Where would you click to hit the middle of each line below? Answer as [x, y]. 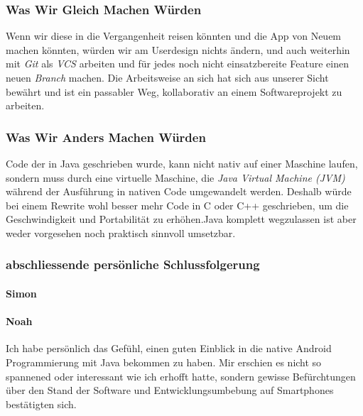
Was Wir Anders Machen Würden [106, 137]
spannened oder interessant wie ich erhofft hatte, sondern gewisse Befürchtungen [181, 376]
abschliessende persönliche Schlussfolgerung [133, 264]
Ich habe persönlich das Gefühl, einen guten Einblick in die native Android [169, 348]
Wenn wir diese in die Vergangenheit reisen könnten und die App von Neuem [174, 36]
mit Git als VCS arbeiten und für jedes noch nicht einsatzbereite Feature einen [177, 64]
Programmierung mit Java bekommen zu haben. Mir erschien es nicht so [164, 362]
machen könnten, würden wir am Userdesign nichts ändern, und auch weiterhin [178, 49]
